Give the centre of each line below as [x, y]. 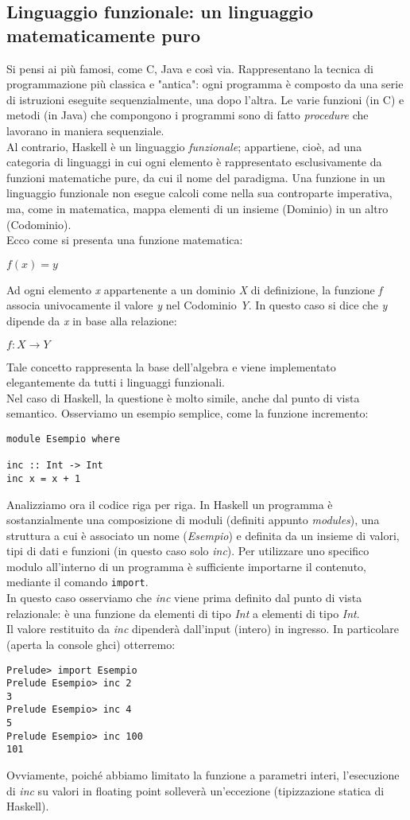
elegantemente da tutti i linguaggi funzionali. [116, 382]
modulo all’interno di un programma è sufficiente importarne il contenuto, [186, 566]
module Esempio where [64, 439]
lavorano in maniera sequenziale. [85, 130]
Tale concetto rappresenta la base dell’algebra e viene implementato [171, 366]
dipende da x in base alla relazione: [92, 320]
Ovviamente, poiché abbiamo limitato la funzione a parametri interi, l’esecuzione [203, 775]
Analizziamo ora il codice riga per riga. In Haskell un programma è [170, 504]
